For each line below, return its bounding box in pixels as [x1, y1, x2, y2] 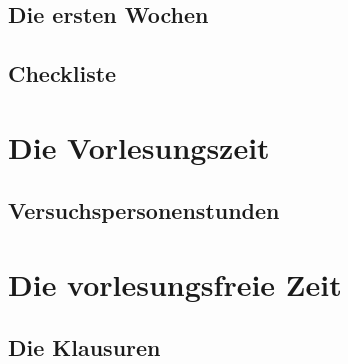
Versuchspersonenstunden [8, 195, 280, 226]
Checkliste [8, 58, 117, 89]
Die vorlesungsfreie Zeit [8, 263, 342, 304]
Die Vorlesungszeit [8, 126, 270, 167]
